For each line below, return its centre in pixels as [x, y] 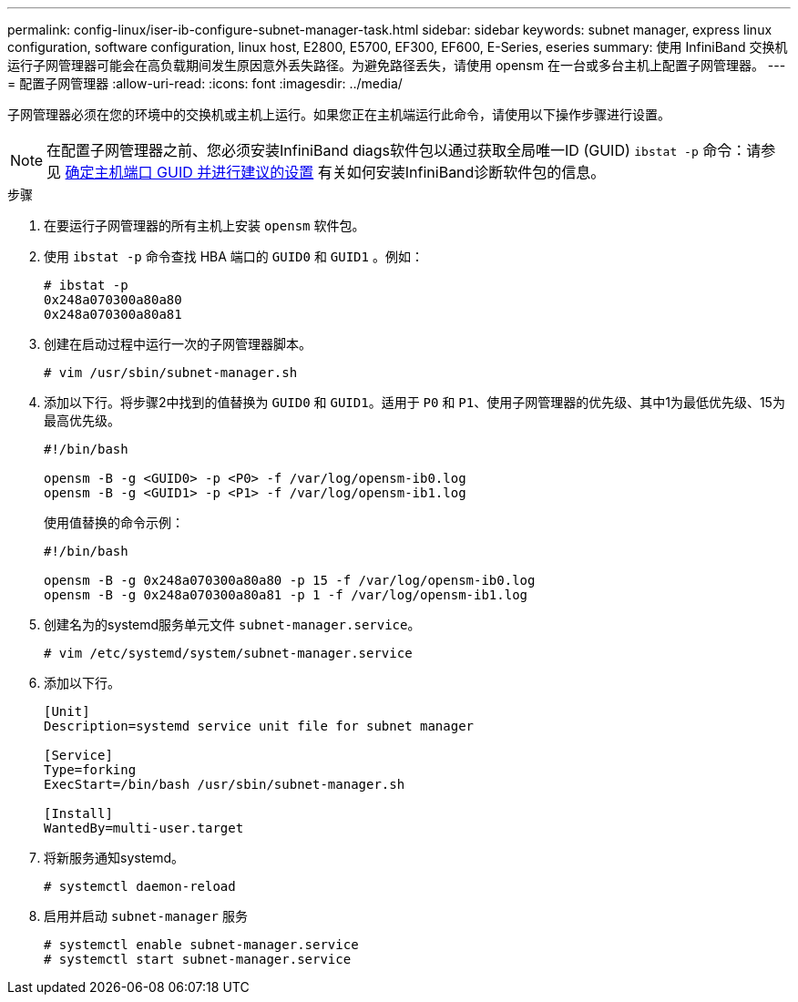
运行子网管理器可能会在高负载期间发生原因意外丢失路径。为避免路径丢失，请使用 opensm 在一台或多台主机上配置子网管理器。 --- [397, 65]
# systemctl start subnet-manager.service [198, 959]
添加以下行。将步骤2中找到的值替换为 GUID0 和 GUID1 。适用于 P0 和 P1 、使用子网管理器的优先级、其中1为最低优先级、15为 [414, 402]
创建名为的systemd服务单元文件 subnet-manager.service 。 [232, 624]
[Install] [78, 813]
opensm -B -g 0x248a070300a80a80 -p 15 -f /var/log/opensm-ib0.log [290, 580]
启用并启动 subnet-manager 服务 [146, 916]
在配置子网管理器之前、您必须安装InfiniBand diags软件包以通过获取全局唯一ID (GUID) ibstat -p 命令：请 [404, 150]
